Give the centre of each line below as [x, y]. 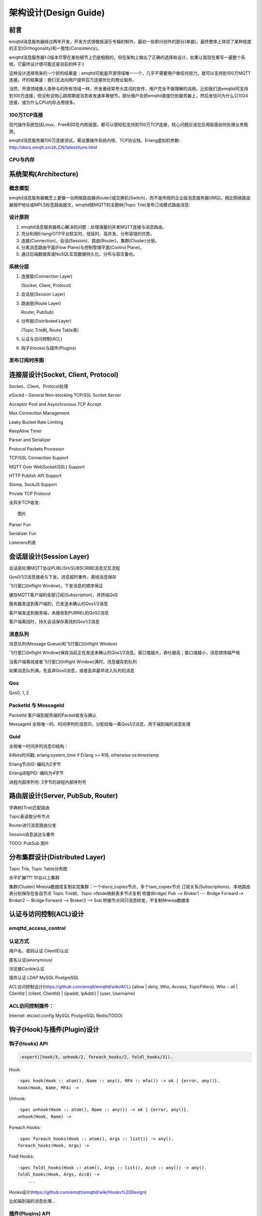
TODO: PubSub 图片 [29, 843]
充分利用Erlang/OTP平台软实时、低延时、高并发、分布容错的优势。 [88, 234]
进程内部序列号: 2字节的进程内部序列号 [48, 782]
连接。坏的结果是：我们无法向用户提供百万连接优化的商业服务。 [73, 80]
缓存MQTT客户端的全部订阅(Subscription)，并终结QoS [64, 595]
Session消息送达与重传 [32, 834]
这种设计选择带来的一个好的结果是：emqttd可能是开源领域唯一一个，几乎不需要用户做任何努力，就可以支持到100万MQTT [130, 73]
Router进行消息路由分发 [33, 825]
